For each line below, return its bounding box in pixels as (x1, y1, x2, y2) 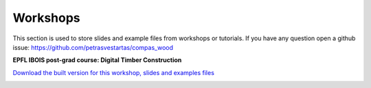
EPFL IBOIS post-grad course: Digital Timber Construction (12, 56, 182, 64)
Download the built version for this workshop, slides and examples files (12, 68, 214, 76)
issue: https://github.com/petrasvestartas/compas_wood (12, 43, 174, 51)
